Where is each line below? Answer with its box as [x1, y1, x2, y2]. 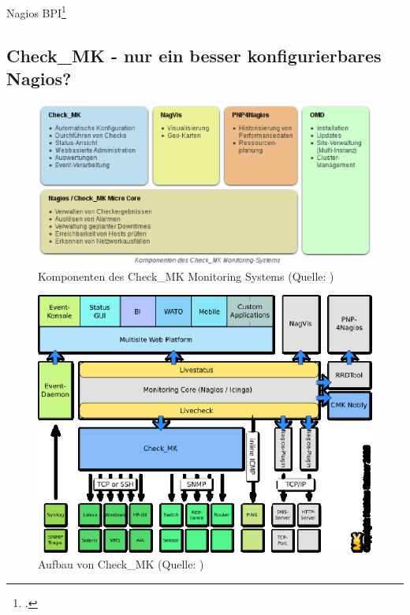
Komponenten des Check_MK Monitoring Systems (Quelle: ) [38, 267, 334, 284]
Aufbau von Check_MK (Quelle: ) [38, 555, 204, 572]
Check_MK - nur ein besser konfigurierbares [6, 43, 382, 67]
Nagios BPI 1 [6, 2, 66, 20]
